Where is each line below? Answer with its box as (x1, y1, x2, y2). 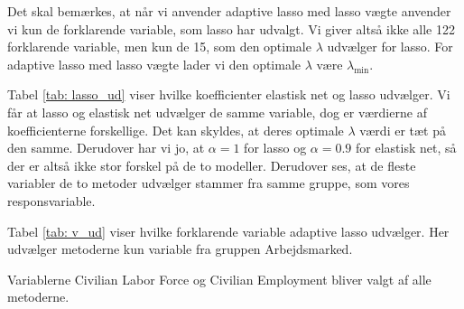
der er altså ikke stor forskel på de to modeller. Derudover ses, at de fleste (7, 155, 416, 174)
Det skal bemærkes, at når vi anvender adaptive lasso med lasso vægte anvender (7, 2, 451, 20)
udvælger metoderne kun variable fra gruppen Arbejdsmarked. (7, 239, 353, 258)
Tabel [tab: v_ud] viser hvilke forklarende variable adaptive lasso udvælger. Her (7, 221, 450, 240)
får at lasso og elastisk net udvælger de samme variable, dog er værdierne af (7, 102, 427, 121)
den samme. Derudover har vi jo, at (7, 138, 205, 157)
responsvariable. (7, 191, 96, 210)
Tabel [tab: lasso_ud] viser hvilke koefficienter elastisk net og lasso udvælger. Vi (7, 85, 450, 104)
